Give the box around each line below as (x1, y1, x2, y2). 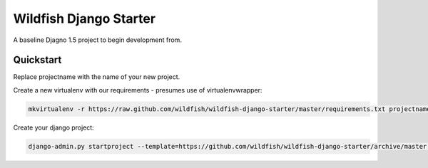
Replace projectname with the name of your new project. (13, 73, 180, 81)
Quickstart (13, 54, 62, 66)
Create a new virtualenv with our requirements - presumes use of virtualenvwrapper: (13, 85, 263, 94)
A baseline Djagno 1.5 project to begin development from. (13, 36, 182, 44)
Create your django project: (13, 123, 94, 132)
